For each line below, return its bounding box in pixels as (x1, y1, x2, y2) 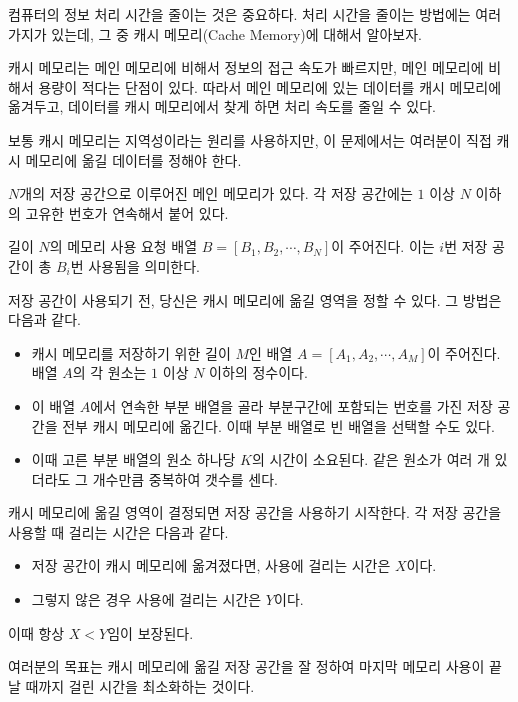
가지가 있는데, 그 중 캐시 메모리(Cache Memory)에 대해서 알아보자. (8, 23, 422, 44)
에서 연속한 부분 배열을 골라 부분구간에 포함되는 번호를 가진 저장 (90, 395, 493, 416)
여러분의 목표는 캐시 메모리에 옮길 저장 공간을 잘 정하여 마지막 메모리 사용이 (8, 656, 485, 677)
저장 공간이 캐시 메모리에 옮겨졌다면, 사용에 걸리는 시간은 (31, 555, 391, 576)
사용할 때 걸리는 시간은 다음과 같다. (8, 521, 229, 542)
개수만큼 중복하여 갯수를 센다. (92, 468, 278, 489)
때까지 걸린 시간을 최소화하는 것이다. (25, 675, 255, 696)
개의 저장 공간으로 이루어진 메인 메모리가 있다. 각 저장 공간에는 (19, 183, 413, 204)
